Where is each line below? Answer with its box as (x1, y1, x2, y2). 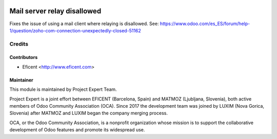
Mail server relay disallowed (9, 7, 102, 15)
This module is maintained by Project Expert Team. (9, 86, 117, 92)
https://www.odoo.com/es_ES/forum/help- (160, 21, 250, 27)
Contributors (9, 54, 38, 61)
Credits (9, 40, 28, 47)
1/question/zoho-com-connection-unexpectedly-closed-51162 (9, 27, 141, 33)
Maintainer (9, 77, 33, 83)
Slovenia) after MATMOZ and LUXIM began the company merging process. (9, 110, 168, 116)
